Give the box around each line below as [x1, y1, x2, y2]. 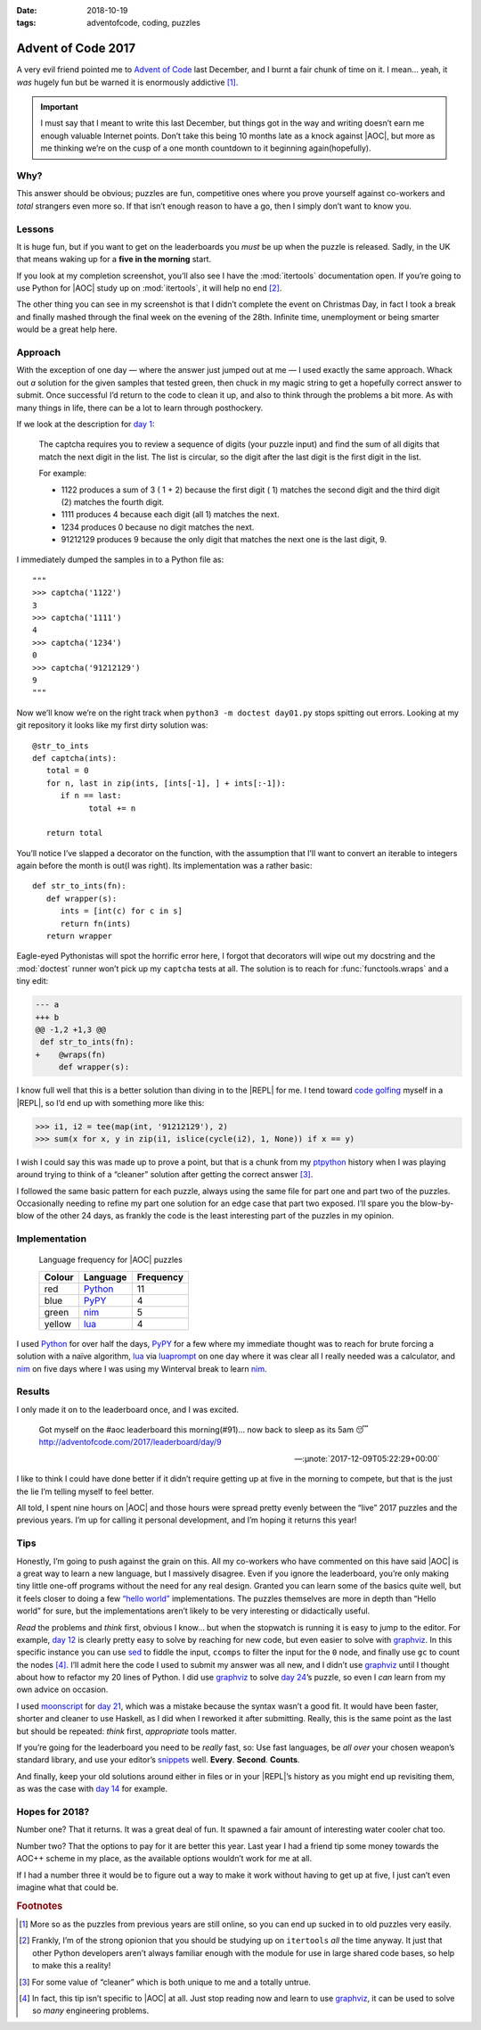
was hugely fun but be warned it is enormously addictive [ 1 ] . [16, 77, 239, 87]
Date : [16, 5, 37, 15]
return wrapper [45, 931, 113, 941]
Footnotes [16, 1900, 63, 1912]
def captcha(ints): [32, 753, 118, 763]
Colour [44, 1271, 75, 1283]
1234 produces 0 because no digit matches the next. [61, 522, 255, 532]
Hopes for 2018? [16, 1805, 90, 1818]
